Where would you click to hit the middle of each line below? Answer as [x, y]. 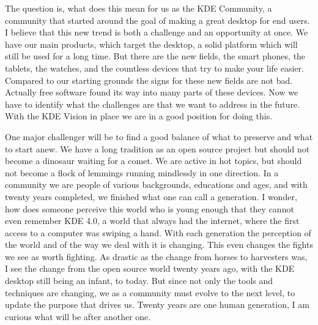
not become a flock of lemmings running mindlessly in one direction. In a [142, 172]
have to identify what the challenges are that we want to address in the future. [153, 104]
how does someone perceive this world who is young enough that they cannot [150, 208]
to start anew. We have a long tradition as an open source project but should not [157, 148]
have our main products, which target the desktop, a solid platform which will [151, 44]
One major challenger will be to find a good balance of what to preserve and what [159, 136]
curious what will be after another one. [78, 316]
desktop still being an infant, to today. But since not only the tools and [139, 281]
